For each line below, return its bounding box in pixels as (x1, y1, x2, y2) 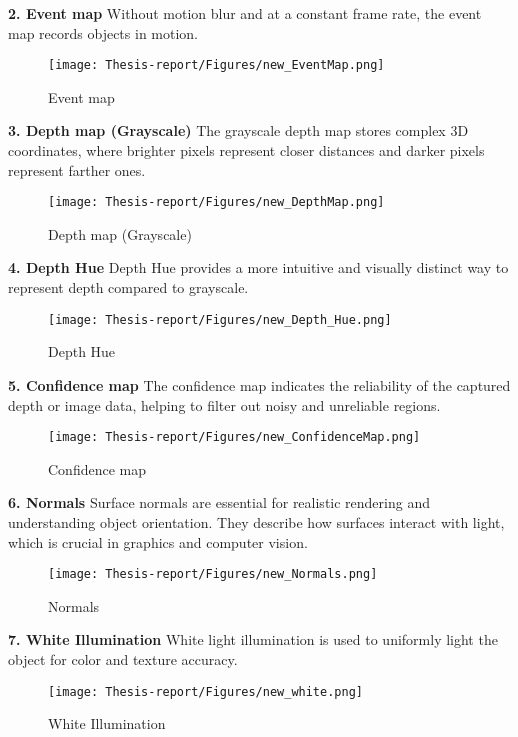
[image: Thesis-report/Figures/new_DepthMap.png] (48, 195, 385, 210)
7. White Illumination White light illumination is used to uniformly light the (8, 629, 498, 650)
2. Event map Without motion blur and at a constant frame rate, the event (8, 3, 482, 23)
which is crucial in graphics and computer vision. (8, 531, 308, 552)
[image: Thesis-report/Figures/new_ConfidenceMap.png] (48, 430, 421, 445)
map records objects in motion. (8, 22, 199, 43)
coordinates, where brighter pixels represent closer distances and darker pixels (8, 140, 485, 161)
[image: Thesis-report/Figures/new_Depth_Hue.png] (48, 312, 392, 327)
